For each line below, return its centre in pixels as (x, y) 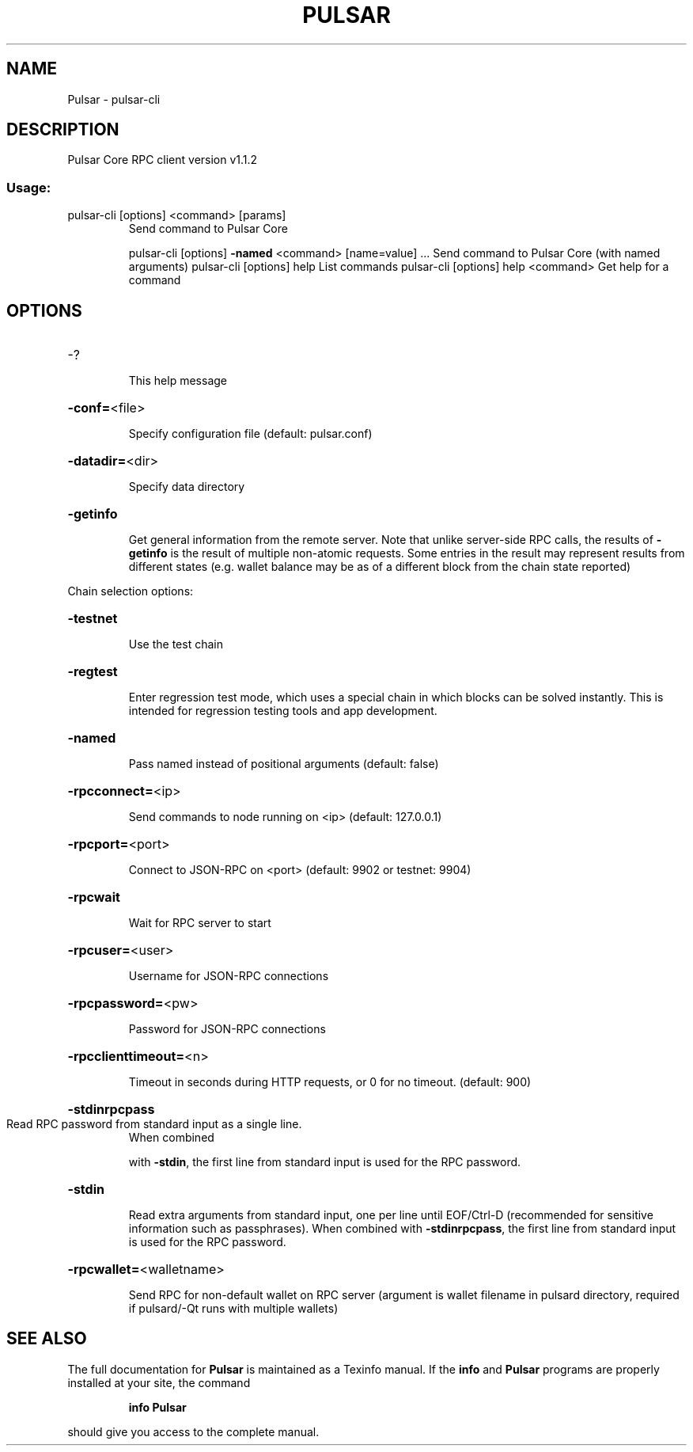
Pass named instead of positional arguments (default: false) (284, 764)
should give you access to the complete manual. (193, 1431)
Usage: (29, 187)
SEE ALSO (47, 1339)
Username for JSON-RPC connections (229, 976)
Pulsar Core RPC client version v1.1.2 (163, 160)
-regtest (93, 672)
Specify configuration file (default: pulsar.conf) (250, 434)
